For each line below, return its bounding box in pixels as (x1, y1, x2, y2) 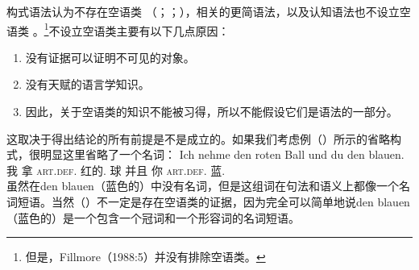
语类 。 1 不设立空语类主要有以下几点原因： (6, 19, 230, 39)
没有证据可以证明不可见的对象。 (25, 48, 195, 65)
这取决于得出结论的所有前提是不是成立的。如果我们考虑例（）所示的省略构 (6, 130, 401, 147)
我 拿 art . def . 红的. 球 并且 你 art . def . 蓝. (6, 161, 226, 178)
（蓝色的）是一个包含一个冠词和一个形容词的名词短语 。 (6, 209, 300, 226)
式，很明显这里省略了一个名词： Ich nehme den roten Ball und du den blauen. (6, 146, 404, 163)
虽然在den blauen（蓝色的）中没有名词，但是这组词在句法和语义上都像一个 (6, 177, 399, 194)
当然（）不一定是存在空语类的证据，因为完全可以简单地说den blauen (51, 193, 410, 210)
